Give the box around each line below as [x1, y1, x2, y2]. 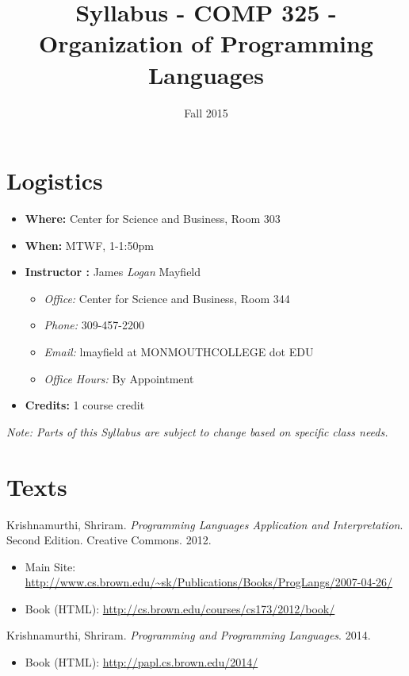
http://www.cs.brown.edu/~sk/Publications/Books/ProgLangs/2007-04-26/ [25, 574, 393, 590]
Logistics [6, 164, 103, 197]
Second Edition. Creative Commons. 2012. [6, 532, 212, 548]
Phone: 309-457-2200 [44, 317, 144, 333]
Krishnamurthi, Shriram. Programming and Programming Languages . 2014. [6, 627, 371, 643]
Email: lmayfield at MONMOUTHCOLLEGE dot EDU [44, 344, 314, 359]
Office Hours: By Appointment [44, 370, 194, 386]
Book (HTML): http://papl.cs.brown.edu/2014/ [25, 654, 258, 670]
